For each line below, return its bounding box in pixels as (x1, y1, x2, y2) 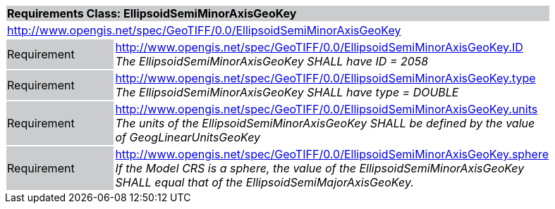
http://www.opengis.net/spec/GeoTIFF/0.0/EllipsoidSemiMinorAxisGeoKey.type (115, 71, 536, 85)
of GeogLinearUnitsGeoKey (115, 130, 261, 144)
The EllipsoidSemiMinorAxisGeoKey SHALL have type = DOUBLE (115, 85, 459, 99)
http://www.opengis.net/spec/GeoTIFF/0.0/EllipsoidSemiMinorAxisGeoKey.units (115, 102, 538, 116)
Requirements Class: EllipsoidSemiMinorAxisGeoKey (7, 6, 297, 20)
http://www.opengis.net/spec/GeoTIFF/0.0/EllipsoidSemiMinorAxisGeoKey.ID (115, 40, 523, 54)
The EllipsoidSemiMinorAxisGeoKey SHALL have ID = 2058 (115, 54, 429, 68)
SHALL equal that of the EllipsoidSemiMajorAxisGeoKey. (115, 175, 414, 189)
